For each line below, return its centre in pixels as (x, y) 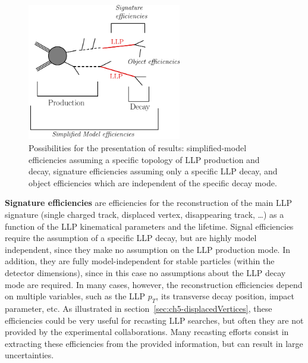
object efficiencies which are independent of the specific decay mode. (153, 182)
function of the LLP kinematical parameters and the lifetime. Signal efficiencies (149, 226)
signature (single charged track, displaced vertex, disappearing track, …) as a (144, 214)
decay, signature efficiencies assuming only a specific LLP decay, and (153, 171)
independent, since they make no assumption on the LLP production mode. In (147, 249)
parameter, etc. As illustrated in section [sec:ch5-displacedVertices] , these (139, 308)
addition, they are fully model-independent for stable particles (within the (140, 261)
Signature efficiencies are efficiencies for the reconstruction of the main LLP (148, 203)
